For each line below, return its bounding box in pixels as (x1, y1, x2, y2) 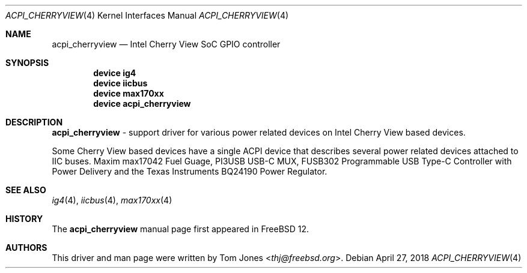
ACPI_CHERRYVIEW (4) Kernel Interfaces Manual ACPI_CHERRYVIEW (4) (5, 10, 289, 20)
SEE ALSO (5, 185, 46, 195)
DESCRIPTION (5, 117, 63, 127)
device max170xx (93, 88, 164, 98)
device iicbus (93, 78, 148, 88)
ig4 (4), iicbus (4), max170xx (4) (52, 195, 172, 205)
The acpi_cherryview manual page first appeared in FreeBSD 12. (52, 224, 309, 234)
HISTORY (5, 214, 43, 224)
